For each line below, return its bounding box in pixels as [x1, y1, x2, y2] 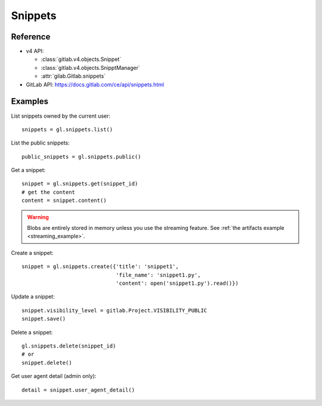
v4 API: [26, 48, 44, 55]
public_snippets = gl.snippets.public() [21, 153, 141, 160]
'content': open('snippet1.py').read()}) [115, 280, 239, 287]
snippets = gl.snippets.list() [21, 126, 113, 133]
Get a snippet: [11, 167, 46, 174]
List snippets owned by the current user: [11, 112, 110, 119]
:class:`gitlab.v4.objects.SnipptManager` [41, 64, 140, 71]
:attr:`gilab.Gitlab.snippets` [41, 72, 106, 80]
